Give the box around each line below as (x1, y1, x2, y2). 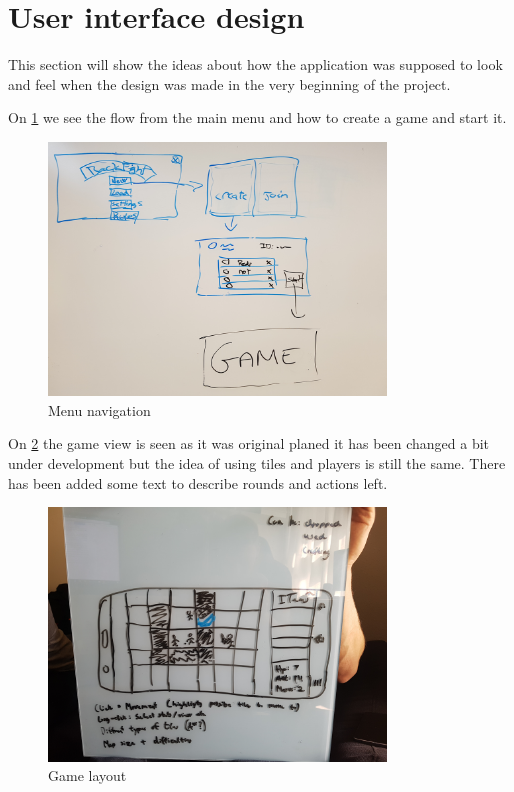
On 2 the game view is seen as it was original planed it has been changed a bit (8, 433, 490, 454)
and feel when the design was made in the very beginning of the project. (8, 73, 451, 94)
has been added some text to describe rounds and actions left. (8, 472, 388, 493)
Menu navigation (48, 399, 151, 420)
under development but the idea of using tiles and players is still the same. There (8, 453, 506, 474)
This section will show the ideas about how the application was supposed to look (8, 54, 503, 75)
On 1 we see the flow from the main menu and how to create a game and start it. (8, 107, 507, 128)
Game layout (48, 765, 127, 786)
